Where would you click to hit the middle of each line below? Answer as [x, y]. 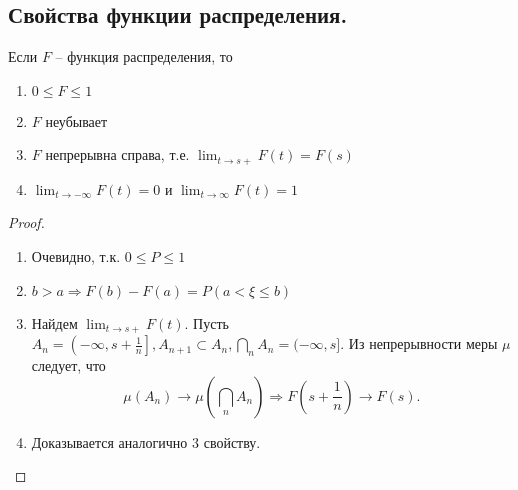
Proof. [26, 222]
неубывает [76, 120]
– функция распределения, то [144, 56]
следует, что [68, 365]
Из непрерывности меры [423, 343]
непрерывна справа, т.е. [117, 154]
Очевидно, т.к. [76, 256]
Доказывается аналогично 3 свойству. [146, 441]
